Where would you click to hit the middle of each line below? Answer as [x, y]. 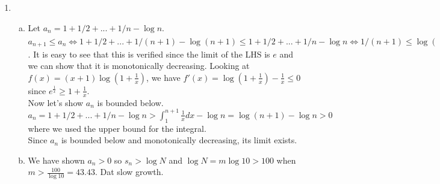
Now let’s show [56, 102]
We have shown [56, 160]
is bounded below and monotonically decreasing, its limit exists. [179, 140]
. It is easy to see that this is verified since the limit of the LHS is [149, 54]
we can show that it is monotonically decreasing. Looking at [139, 66]
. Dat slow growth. [129, 172]
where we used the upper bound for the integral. [117, 128]
